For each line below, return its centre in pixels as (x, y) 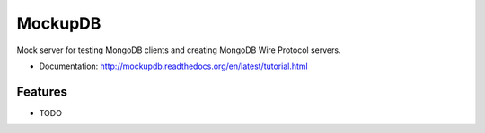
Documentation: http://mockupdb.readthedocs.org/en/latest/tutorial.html (174, 66)
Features (42, 91)
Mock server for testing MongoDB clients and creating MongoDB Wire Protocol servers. (179, 50)
